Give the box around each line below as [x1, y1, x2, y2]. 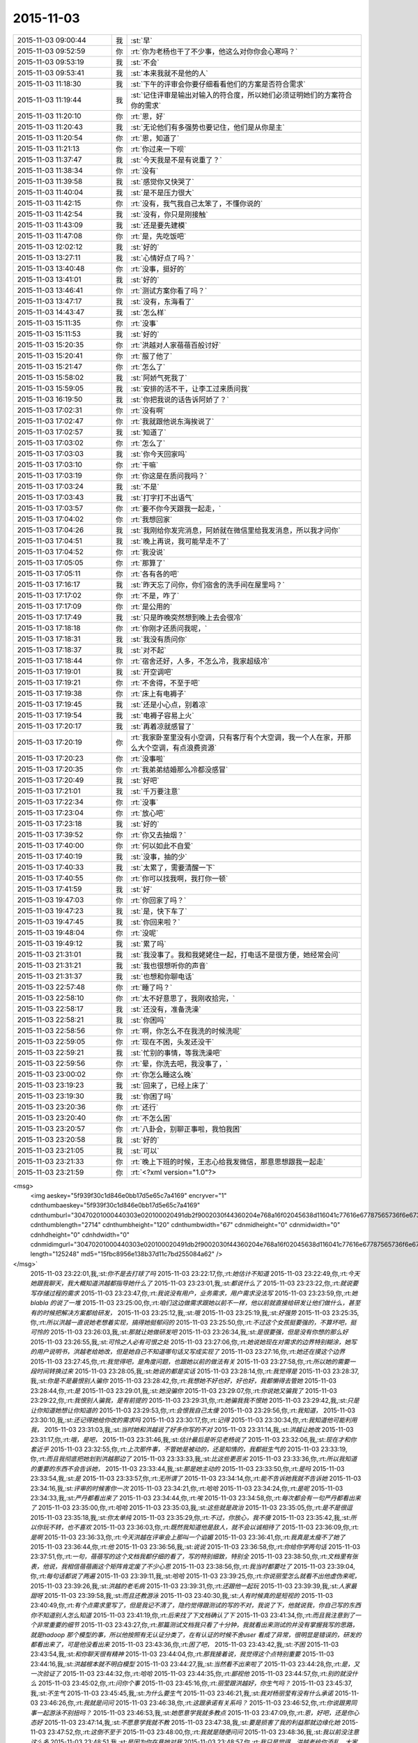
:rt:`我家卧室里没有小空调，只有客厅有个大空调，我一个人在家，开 [130, 732, 345, 742]
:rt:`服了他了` [130, 351, 173, 360]
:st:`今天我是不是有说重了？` [130, 155, 222, 165]
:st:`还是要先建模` [130, 220, 187, 230]
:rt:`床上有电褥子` [130, 689, 187, 699]
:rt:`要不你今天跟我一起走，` [130, 503, 222, 513]
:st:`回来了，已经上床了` [130, 1081, 208, 1090]
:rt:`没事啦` [130, 754, 166, 763]
